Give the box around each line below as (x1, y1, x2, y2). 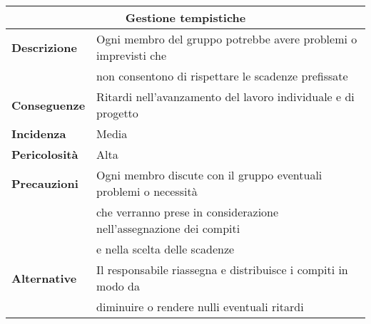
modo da (96, 278, 141, 294)
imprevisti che (96, 47, 167, 63)
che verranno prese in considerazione (96, 204, 279, 220)
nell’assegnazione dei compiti (96, 220, 240, 236)
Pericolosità (11, 146, 78, 162)
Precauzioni (11, 174, 78, 192)
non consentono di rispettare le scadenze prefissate (96, 68, 348, 84)
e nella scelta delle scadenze (96, 241, 235, 257)
